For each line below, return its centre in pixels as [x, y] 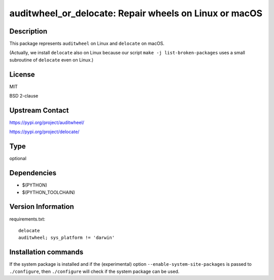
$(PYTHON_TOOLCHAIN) [49, 192]
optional [18, 159]
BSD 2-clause [24, 96]
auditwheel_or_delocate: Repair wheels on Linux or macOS [136, 13]
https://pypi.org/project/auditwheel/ [47, 122]
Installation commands [46, 252]
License [22, 74]
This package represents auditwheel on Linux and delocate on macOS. [87, 44]
